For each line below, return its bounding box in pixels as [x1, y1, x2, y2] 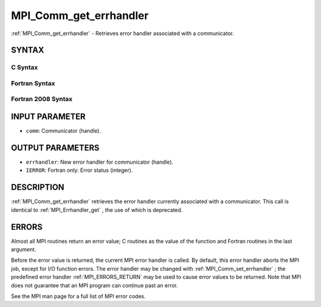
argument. [11, 246, 37, 253]
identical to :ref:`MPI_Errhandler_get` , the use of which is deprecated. [11, 206, 182, 214]
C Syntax [11, 63, 38, 71]
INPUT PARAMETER [11, 112, 86, 122]
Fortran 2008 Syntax [11, 95, 73, 104]
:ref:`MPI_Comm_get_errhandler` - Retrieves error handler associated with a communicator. [11, 30, 234, 37]
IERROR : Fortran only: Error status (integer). [26, 167, 133, 174]
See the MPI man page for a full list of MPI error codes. [11, 293, 146, 300]
